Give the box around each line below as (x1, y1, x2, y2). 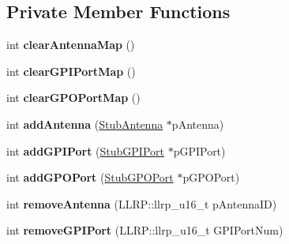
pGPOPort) (182, 169, 240, 186)
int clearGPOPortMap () (6, 89, 141, 106)
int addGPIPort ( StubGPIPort (6, 142, 164, 159)
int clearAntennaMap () (6, 36, 135, 53)
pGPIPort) (173, 142, 226, 159)
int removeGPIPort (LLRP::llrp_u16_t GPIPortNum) (6, 222, 283, 238)
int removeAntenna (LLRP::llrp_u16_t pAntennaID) (6, 195, 277, 212)
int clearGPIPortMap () (6, 62, 136, 79)
